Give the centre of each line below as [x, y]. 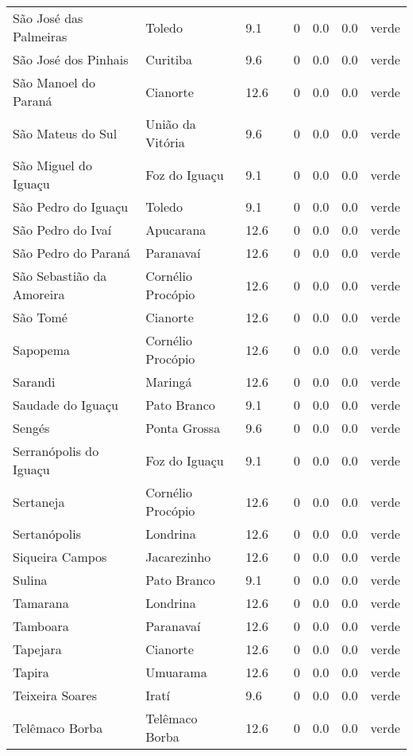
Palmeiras [40, 36]
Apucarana [176, 230]
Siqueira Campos [60, 557]
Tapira [31, 672]
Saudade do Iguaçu [66, 405]
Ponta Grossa [183, 428]
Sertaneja [39, 501]
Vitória [165, 142]
